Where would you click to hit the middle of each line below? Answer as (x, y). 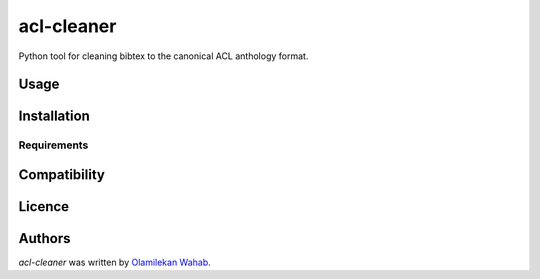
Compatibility (61, 174)
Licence (44, 206)
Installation (54, 116)
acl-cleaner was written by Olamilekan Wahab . (115, 262)
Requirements (53, 145)
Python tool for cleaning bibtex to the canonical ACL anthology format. (163, 56)
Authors (44, 238)
